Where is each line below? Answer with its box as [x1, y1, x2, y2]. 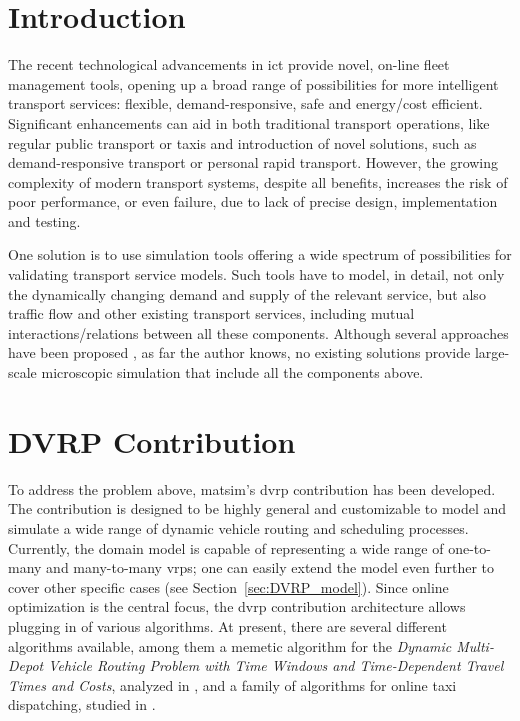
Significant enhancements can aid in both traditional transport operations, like [8, 112, 490, 133]
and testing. [8, 210, 81, 231]
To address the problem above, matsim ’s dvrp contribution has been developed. [8, 478, 496, 499]
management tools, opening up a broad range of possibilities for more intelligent [8, 73, 499, 94]
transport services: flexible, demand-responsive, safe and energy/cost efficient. [8, 93, 483, 114]
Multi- [456, 635, 494, 656]
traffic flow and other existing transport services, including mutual [8, 303, 415, 324]
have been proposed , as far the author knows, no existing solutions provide [8, 342, 471, 363]
